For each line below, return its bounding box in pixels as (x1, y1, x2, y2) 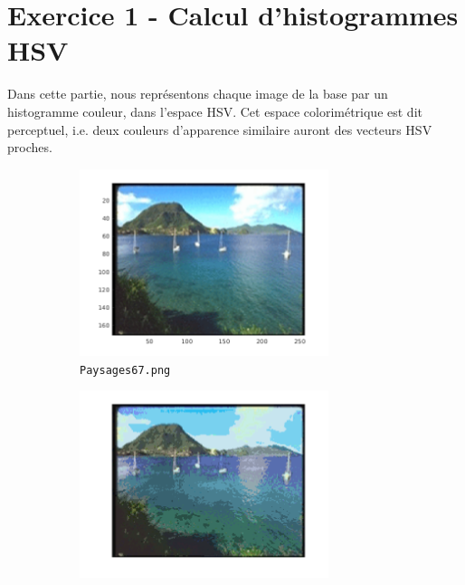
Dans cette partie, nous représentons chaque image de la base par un (7, 84, 388, 103)
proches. (7, 138, 52, 157)
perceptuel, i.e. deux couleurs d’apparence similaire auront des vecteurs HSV (7, 120, 432, 139)
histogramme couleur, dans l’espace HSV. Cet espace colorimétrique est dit (7, 101, 422, 120)
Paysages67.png (80, 363, 171, 377)
